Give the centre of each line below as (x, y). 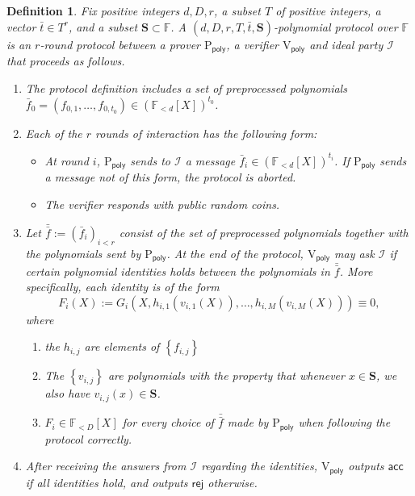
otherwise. (233, 482)
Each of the (54, 133)
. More (356, 271)
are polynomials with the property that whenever (226, 375)
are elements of (122, 346)
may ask (354, 253)
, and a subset (103, 26)
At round (67, 160)
